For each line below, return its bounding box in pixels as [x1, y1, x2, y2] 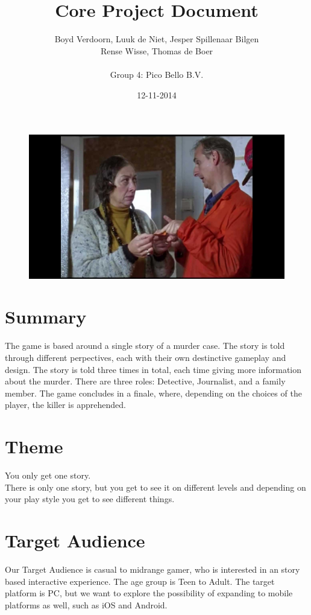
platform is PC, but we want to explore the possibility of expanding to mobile [5, 587, 293, 599]
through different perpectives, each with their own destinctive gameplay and [5, 351, 286, 363]
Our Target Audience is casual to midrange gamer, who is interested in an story [5, 562, 300, 575]
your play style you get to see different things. [5, 492, 175, 505]
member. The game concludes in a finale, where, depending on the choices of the [5, 386, 302, 399]
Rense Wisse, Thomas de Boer [100, 44, 213, 57]
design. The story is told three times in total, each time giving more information [5, 363, 302, 375]
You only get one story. [5, 469, 91, 481]
